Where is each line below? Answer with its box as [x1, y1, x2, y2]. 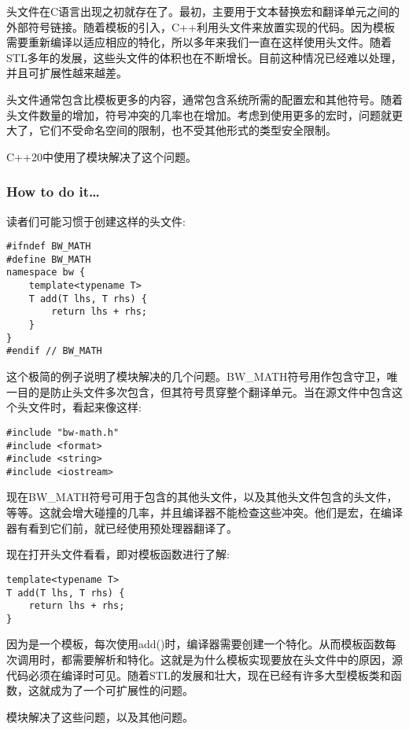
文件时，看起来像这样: [28, 399, 142, 415]
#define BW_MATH [6, 253, 91, 265]
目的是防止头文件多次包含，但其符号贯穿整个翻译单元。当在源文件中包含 [17, 383, 392, 400]
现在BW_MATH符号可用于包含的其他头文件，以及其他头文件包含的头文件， [6, 489, 398, 505]
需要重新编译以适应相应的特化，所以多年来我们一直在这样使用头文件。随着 [6, 34, 392, 50]
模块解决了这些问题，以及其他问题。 [6, 708, 193, 724]
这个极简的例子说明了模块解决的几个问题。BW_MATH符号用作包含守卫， [6, 368, 387, 385]
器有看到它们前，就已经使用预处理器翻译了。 [6, 519, 238, 536]
